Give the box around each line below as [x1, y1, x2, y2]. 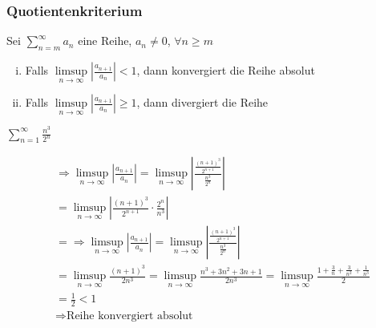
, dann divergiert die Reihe [136, 94, 269, 111]
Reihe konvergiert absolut [67, 310, 193, 322]
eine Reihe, [78, 32, 132, 49]
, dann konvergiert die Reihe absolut [136, 62, 315, 79]
